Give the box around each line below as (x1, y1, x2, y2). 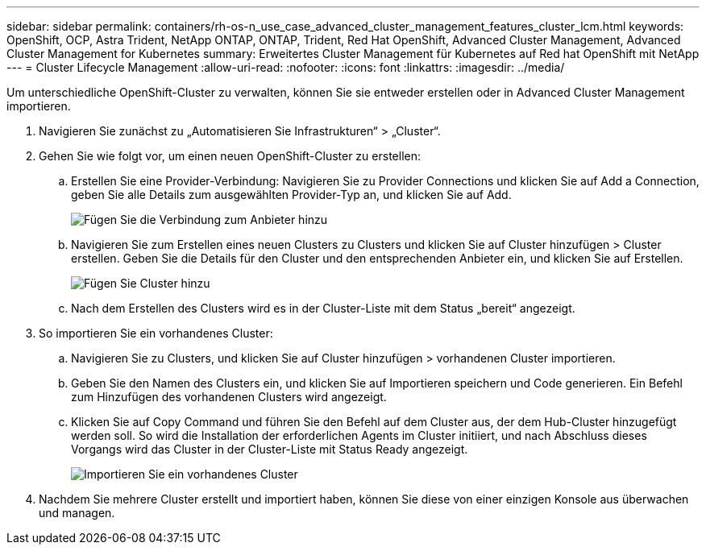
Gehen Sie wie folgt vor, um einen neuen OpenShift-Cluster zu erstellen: (39, 149, 421, 163)
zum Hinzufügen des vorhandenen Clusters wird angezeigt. (71, 390, 387, 404)
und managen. (39, 506, 115, 520)
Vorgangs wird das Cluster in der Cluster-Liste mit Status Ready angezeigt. (71, 442, 468, 456)
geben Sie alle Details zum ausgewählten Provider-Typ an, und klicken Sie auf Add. (71, 188, 512, 201)
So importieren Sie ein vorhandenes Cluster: (39, 326, 273, 340)
